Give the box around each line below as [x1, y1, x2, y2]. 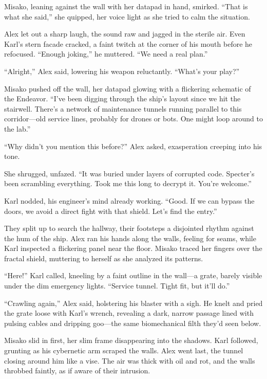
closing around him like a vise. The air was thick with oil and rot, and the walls [4, 355, 255, 366]
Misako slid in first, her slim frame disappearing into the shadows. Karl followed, [4, 335, 258, 346]
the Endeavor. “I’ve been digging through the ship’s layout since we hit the [4, 93, 241, 104]
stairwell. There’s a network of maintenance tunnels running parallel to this [4, 103, 242, 114]
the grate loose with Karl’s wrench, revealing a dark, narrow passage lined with [4, 308, 254, 318]
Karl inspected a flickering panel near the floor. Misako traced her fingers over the [4, 243, 262, 254]
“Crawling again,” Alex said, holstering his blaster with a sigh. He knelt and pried [4, 297, 263, 308]
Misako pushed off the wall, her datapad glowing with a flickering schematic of [4, 83, 251, 94]
